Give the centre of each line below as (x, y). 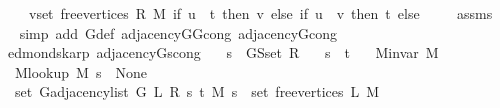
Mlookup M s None (80, 71)
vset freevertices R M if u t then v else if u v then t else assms (260, 13)
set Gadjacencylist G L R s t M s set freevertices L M (197, 91)
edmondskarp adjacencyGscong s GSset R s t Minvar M (223, 52)
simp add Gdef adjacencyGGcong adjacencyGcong (178, 32)
